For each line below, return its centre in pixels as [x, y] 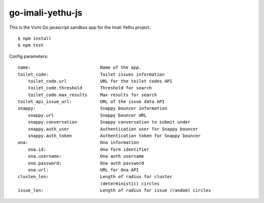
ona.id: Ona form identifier [88, 149]
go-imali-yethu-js [46, 13]
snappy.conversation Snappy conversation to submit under [109, 122]
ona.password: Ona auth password [86, 163]
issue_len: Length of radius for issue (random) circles [114, 191]
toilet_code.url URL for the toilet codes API [100, 81]
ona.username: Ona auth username [86, 156]
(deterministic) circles [130, 183]
